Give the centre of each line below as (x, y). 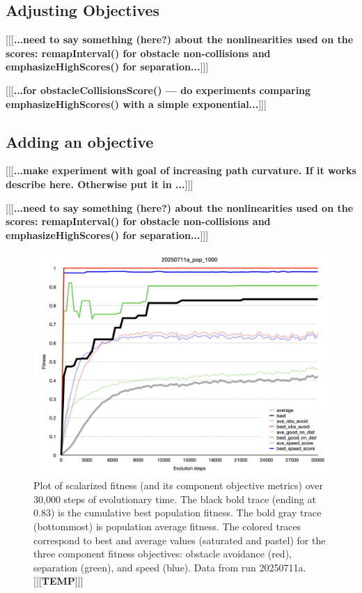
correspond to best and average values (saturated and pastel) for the (180, 540)
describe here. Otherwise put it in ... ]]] (100, 184)
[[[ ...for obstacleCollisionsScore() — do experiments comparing (158, 90)
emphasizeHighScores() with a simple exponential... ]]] (136, 103)
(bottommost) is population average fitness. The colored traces (167, 526)
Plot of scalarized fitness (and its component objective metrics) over (178, 485)
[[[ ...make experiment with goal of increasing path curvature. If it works (181, 170)
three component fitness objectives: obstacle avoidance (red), (163, 554)
